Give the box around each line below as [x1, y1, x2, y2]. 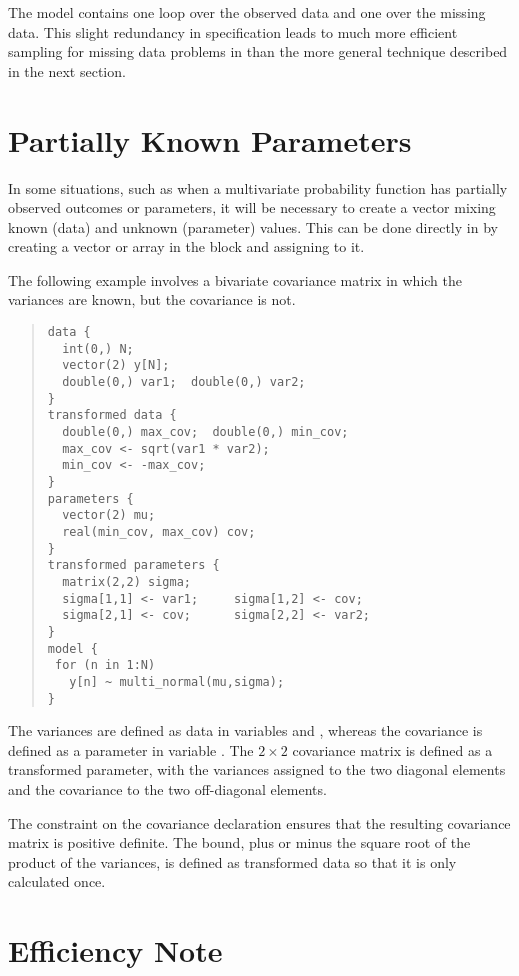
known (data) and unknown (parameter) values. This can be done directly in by [8, 216, 498, 237]
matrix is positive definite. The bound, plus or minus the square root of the [8, 832, 471, 853]
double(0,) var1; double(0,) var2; [62, 375, 306, 390]
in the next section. [8, 60, 126, 81]
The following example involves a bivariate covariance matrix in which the [8, 269, 463, 290]
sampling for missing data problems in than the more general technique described [8, 41, 508, 62]
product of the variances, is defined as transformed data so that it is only [8, 851, 457, 872]
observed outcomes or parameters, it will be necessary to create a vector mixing [8, 197, 496, 218]
